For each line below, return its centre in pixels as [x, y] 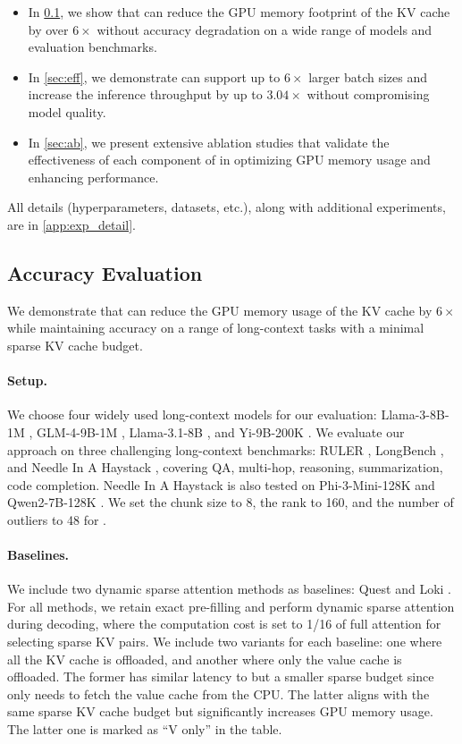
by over [48, 29]
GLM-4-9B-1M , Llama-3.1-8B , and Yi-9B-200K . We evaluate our [221, 431]
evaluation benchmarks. [92, 47]
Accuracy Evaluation [105, 272]
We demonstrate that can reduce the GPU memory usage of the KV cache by [220, 310]
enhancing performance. [93, 177]
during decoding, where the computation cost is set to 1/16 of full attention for [224, 624]
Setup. [27, 380]
